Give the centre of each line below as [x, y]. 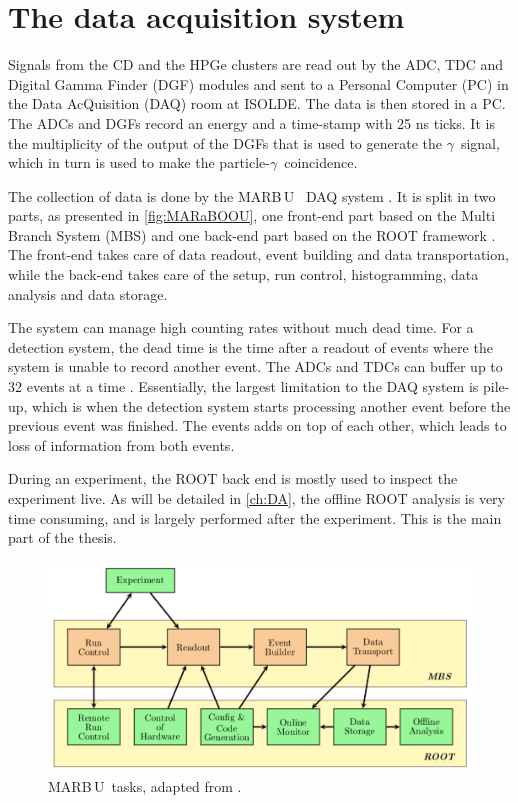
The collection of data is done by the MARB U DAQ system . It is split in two [252, 195]
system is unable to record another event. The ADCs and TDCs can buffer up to [255, 366]
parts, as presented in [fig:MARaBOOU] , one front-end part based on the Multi [252, 215]
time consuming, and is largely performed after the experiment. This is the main [255, 517]
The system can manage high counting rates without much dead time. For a [241, 327]
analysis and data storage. [88, 293]
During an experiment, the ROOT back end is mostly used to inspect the [233, 478]
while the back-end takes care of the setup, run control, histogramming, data [243, 274]
